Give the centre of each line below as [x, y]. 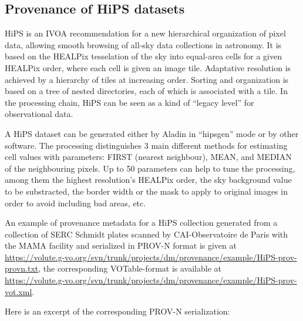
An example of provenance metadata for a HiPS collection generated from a [141, 223]
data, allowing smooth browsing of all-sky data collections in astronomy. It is [143, 44]
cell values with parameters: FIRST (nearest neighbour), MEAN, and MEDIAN [148, 157]
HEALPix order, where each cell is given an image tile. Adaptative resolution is [148, 67]
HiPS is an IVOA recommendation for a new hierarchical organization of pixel [145, 33]
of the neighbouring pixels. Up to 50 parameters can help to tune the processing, [150, 168]
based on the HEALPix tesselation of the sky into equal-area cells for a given [143, 56]
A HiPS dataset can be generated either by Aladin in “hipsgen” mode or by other [152, 133]
